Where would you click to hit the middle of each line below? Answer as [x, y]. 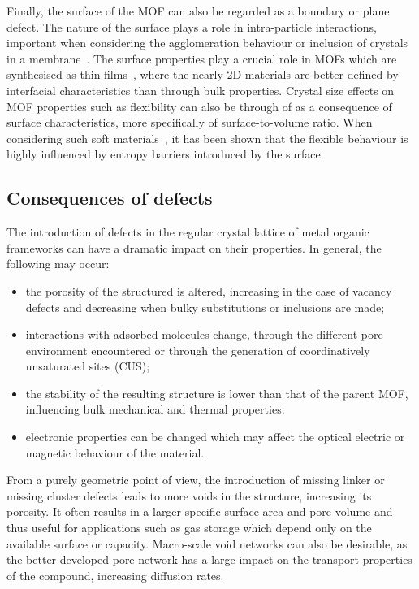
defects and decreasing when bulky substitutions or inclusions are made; [205, 307]
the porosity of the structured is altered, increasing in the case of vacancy [209, 290]
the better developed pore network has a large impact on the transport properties [209, 559]
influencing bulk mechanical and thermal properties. [155, 409]
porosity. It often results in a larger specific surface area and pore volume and [200, 511]
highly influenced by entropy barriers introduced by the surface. [165, 154]
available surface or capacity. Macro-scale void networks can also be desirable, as [207, 543]
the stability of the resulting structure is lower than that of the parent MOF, [217, 393]
